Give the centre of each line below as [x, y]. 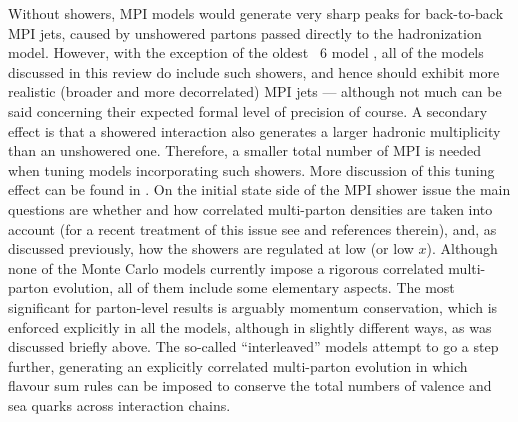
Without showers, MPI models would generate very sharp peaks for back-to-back [256, 13]
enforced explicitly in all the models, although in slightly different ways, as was [250, 326]
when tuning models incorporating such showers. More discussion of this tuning [251, 169]
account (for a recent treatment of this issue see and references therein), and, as [252, 228]
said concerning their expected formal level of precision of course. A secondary [248, 110]
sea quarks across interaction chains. [119, 404]
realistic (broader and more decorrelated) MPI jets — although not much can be [255, 91]
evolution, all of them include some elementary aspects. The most [254, 287]
